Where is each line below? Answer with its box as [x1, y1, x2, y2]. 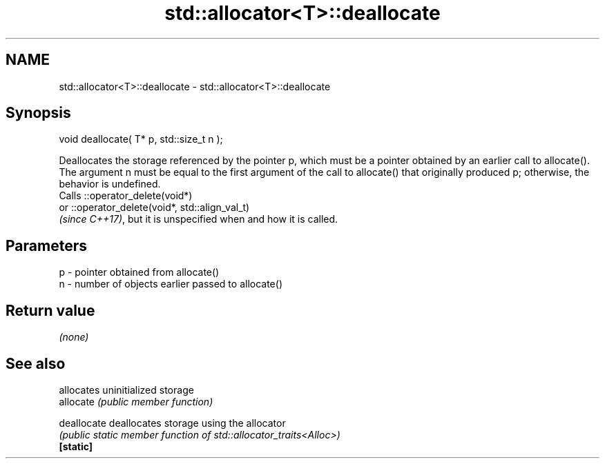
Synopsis [6, 104, 71, 122]
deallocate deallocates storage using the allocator [59, 416, 286, 429]
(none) [59, 331, 89, 343]
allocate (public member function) [59, 395, 213, 407]
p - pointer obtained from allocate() [59, 266, 220, 279]
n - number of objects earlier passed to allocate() [59, 278, 282, 290]
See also [6, 354, 66, 372]
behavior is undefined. [59, 178, 161, 190]
